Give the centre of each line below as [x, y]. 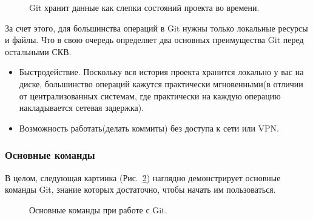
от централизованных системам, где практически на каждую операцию [150, 95]
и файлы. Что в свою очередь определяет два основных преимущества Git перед [154, 40]
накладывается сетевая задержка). [82, 108]
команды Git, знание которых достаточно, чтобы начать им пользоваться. [140, 189]
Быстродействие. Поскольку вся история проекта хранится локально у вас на [161, 72]
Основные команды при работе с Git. [98, 209]
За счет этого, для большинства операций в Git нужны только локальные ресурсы [156, 28]
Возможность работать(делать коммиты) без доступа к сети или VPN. [149, 128]
